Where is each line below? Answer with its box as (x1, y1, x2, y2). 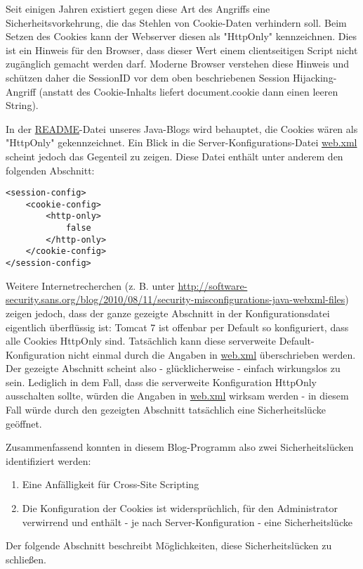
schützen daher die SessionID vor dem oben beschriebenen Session (6, 70, 290, 84)
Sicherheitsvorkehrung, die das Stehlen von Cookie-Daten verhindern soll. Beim (6, 15, 347, 30)
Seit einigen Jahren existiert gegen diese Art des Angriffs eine (6, 1, 270, 15)
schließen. (6, 551, 47, 566)
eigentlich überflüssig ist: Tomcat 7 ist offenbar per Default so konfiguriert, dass (6, 319, 349, 334)
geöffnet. (6, 416, 42, 430)
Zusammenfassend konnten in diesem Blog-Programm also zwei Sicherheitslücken (6, 440, 354, 454)
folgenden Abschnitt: (6, 162, 95, 177)
